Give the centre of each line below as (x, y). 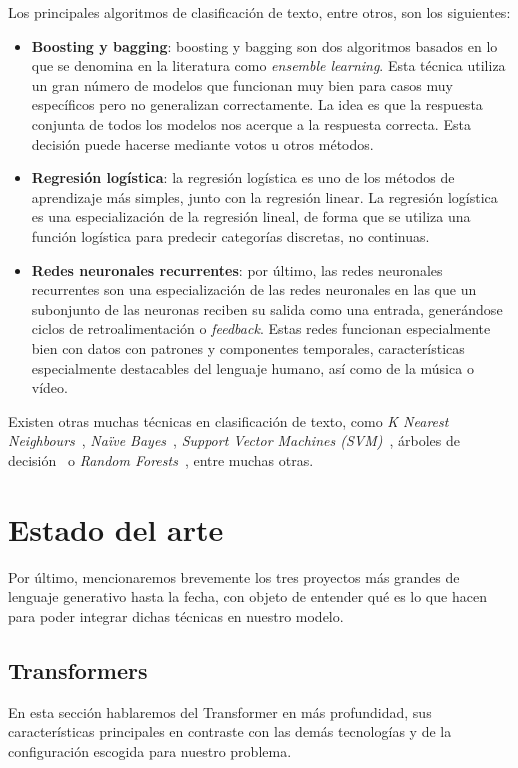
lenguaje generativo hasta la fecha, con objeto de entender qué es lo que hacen (247, 596)
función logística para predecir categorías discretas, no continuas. (230, 235)
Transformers (78, 669)
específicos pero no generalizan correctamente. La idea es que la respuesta (257, 104)
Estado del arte (116, 528)
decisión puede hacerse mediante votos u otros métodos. (202, 143)
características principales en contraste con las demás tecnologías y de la (230, 731)
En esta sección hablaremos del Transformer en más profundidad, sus (220, 711)
